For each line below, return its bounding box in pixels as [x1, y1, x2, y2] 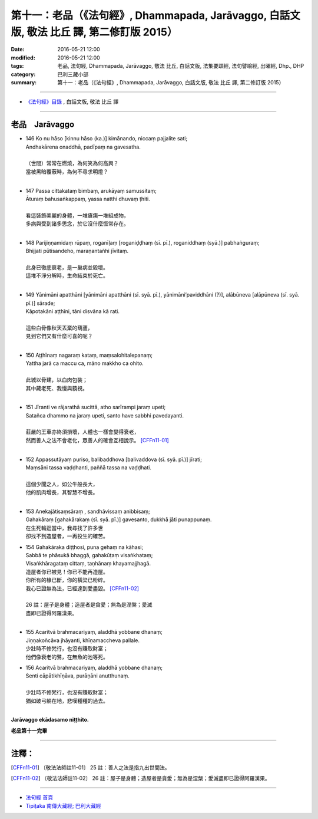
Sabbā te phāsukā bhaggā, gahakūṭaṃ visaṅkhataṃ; [25, 551, 153, 558]
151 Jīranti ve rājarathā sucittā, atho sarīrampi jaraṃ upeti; [25, 404, 166, 411]
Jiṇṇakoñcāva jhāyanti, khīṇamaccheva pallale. [25, 637, 140, 644]
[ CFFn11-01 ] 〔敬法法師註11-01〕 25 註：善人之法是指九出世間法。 [11, 764, 170, 771]
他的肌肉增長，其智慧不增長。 [25, 489, 98, 496]
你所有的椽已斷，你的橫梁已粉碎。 [25, 577, 108, 584]
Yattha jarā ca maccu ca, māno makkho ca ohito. [25, 360, 144, 367]
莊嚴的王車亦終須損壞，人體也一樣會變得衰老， [25, 428, 140, 436]
